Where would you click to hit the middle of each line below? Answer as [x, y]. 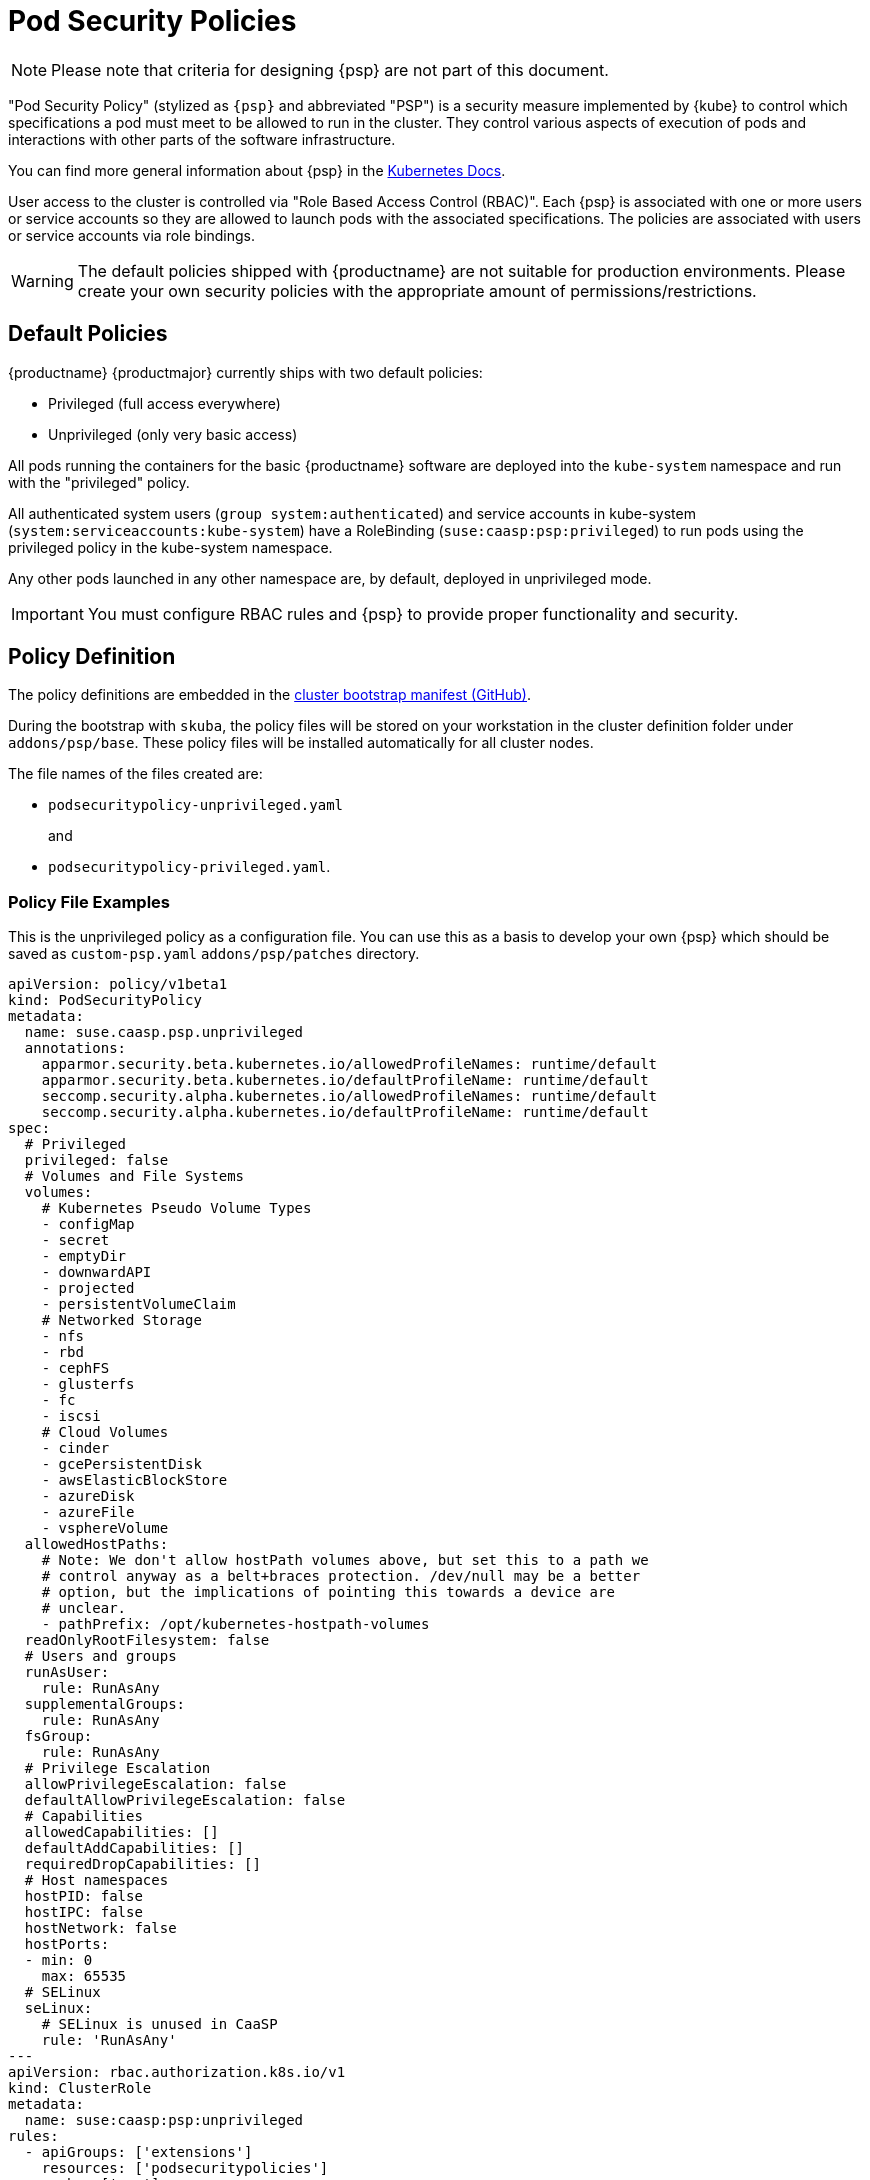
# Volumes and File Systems [134, 1176]
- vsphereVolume [105, 1528]
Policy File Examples [89, 901]
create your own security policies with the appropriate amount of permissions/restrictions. [417, 290]
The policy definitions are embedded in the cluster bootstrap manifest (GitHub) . [270, 695]
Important [47, 613]
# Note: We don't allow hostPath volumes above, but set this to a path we [345, 1560]
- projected [88, 1288]
